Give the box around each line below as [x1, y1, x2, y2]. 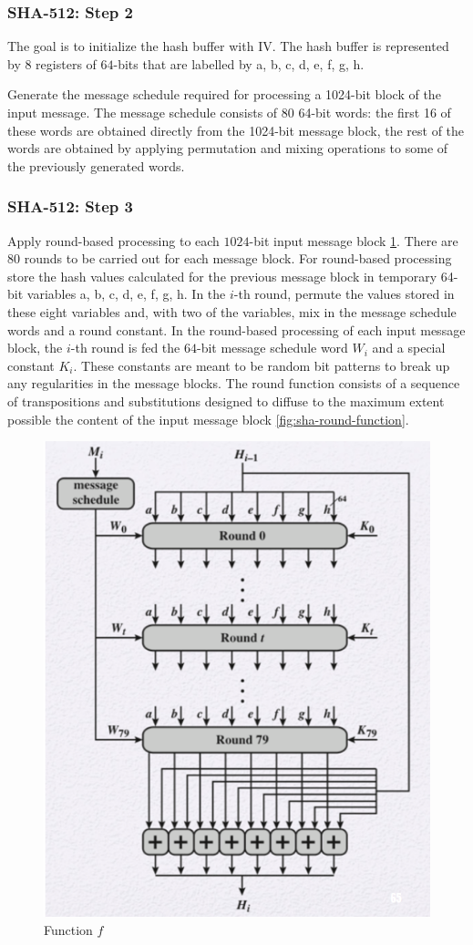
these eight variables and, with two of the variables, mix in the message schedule [7, 302, 457, 321]
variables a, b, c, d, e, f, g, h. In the [26, 284, 226, 303]
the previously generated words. [7, 156, 185, 175]
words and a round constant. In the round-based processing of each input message [7, 320, 466, 339]
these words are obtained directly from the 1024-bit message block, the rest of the [7, 120, 465, 139]
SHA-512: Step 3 [7, 195, 133, 218]
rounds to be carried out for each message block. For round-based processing [24, 249, 452, 268]
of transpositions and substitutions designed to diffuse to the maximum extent [7, 391, 445, 410]
